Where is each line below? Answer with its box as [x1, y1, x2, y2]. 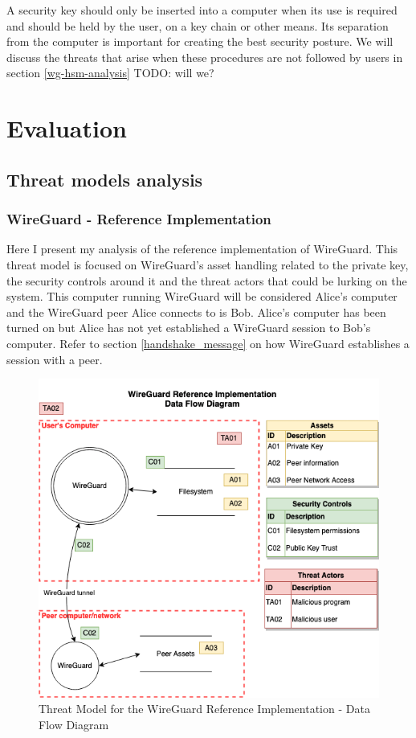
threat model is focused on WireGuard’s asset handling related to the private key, [6, 256, 409, 273]
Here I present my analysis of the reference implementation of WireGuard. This [6, 240, 398, 257]
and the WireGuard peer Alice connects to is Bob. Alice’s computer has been [6, 303, 386, 320]
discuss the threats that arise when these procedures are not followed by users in [6, 48, 403, 65]
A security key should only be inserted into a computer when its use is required [6, 2, 398, 18]
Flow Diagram [39, 715, 109, 732]
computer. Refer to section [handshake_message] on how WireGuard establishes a [6, 334, 410, 351]
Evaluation [6, 112, 127, 145]
